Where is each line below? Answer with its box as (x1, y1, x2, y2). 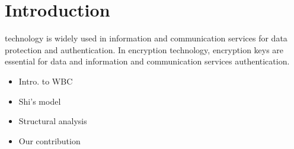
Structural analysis (18, 115, 87, 127)
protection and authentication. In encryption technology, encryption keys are (5, 43, 284, 56)
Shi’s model (18, 95, 61, 107)
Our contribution (18, 134, 81, 147)
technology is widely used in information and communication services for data (5, 32, 287, 44)
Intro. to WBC (18, 74, 73, 87)
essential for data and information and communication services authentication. (5, 55, 290, 67)
